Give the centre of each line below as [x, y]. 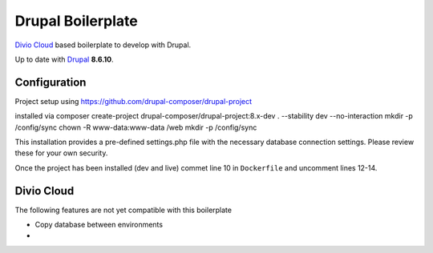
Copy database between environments [99, 225]
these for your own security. [61, 153]
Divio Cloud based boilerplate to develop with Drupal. [103, 45]
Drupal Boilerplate [76, 21]
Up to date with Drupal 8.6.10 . [64, 59]
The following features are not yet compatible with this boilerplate [123, 210]
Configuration [51, 82]
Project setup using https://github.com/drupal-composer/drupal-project [134, 101]
